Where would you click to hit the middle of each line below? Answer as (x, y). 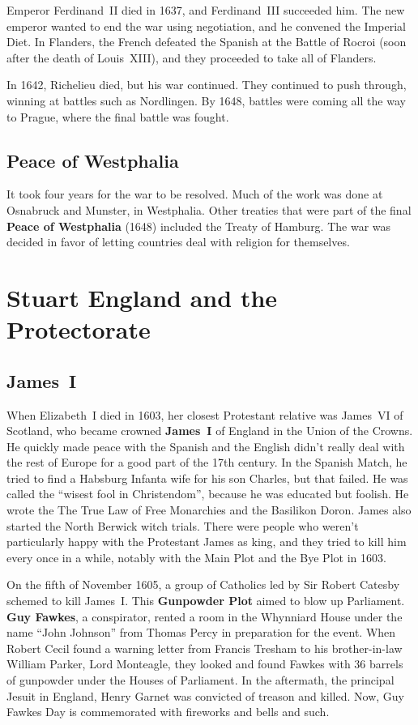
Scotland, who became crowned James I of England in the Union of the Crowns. (210, 431)
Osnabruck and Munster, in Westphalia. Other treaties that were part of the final (209, 209)
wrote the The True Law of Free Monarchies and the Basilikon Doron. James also (209, 510)
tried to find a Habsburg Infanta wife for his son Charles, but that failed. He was (207, 478)
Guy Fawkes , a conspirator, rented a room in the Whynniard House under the (205, 616)
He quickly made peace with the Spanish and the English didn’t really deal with (206, 446)
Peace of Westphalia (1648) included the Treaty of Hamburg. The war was (199, 226)
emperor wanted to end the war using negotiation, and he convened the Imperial (206, 26)
